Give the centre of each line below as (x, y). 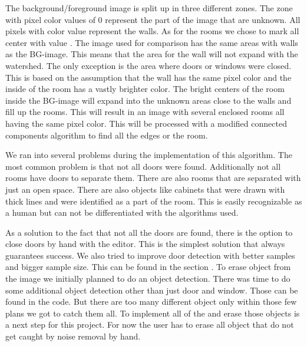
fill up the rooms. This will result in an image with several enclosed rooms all (145, 112)
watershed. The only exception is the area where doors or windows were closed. (148, 65)
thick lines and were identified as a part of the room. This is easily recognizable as (154, 201)
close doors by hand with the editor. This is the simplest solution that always (145, 244)
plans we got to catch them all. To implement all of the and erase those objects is (153, 313)
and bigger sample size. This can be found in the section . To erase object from (148, 267)
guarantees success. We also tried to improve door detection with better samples (150, 255)
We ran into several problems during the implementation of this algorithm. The (149, 155)
